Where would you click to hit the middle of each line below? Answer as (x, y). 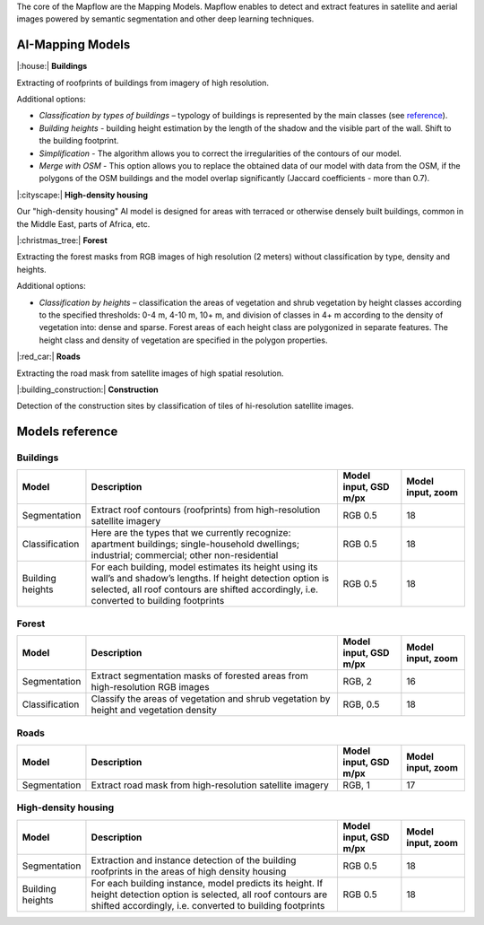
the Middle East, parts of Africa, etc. (83, 223)
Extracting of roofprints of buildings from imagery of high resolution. (143, 83)
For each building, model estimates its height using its (204, 567)
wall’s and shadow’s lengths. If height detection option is (210, 579)
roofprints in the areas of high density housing (189, 871)
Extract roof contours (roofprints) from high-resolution (206, 510)
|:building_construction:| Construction (87, 389)
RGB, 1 (357, 785)
